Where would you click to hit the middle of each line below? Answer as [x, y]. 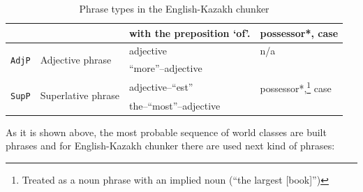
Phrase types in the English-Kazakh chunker [174, 8]
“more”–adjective [165, 68]
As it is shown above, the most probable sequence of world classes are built [166, 132]
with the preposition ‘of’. [190, 32]
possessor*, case [299, 32]
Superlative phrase [80, 95]
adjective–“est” [161, 86]
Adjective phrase [76, 59]
